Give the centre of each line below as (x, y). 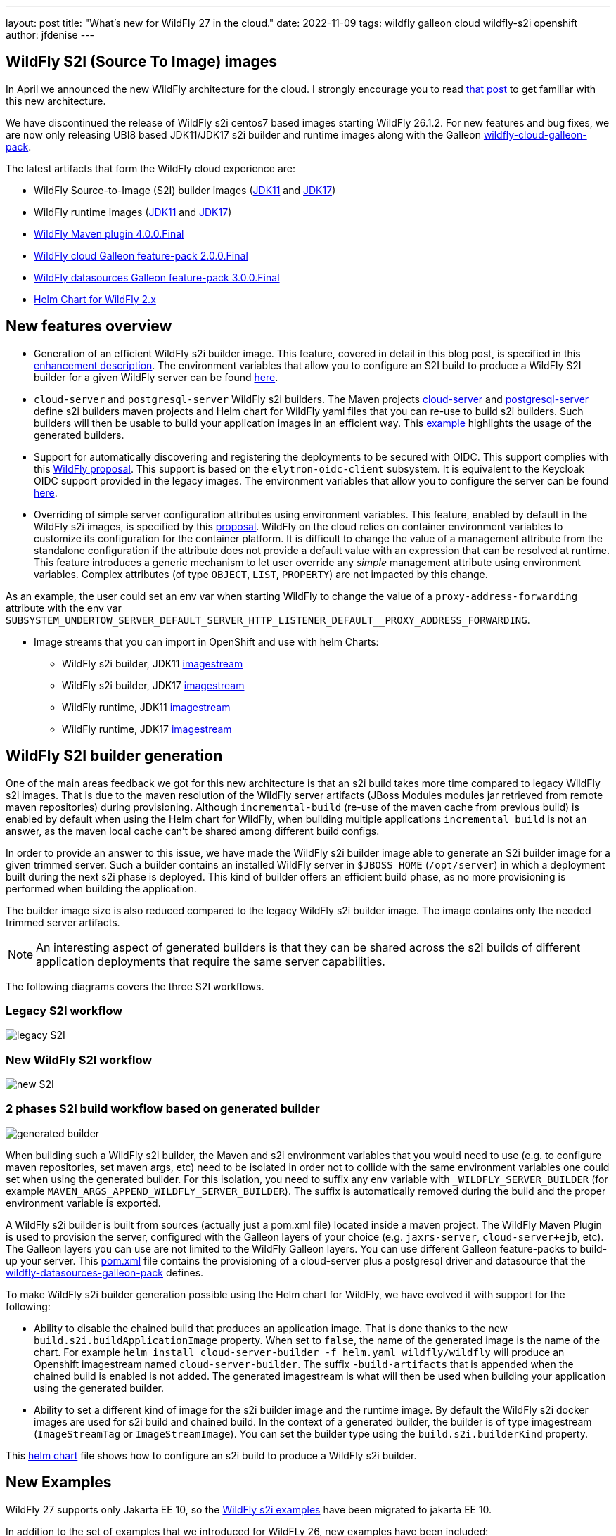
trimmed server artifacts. (63, 922)
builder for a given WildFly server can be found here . (156, 377)
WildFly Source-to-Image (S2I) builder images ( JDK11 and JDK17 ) (185, 190)
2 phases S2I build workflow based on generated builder (163, 1109)
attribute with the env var (64, 608)
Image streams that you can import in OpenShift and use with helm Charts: (206, 641)
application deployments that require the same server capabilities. (211, 961)
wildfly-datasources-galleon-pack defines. (105, 1272)
